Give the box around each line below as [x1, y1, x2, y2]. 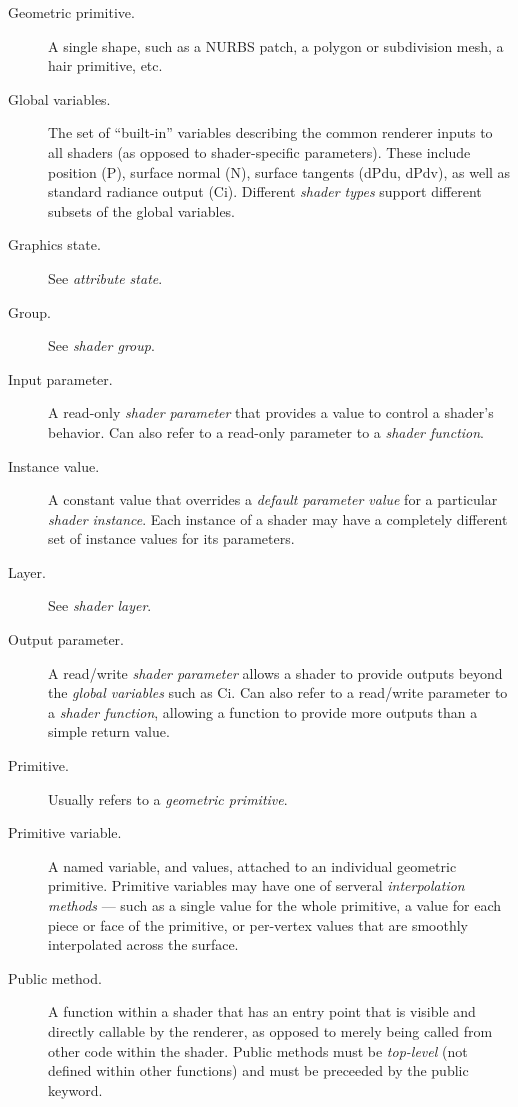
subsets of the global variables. [48, 200, 236, 221]
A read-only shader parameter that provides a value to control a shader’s [48, 402, 494, 423]
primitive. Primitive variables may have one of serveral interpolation [48, 875, 465, 896]
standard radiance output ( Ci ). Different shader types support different [48, 181, 482, 202]
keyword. [48, 1079, 103, 1100]
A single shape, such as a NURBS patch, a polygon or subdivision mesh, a [48, 35, 504, 56]
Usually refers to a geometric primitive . [48, 788, 288, 809]
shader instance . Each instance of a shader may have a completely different [48, 508, 508, 529]
